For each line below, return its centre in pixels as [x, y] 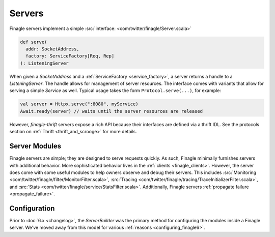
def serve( [34, 42]
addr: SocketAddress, [53, 49]
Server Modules [35, 146]
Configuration [32, 208]
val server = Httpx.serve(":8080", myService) [79, 104]
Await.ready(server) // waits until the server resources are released [112, 111]
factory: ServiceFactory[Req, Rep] [70, 56]
